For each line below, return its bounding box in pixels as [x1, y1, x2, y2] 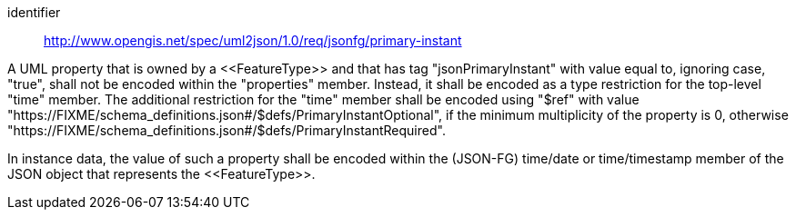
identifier [7, 5, 61, 20]
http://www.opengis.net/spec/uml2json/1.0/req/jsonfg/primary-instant [44, 33, 462, 48]
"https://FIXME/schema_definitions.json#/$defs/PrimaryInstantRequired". [7, 123, 446, 138]
